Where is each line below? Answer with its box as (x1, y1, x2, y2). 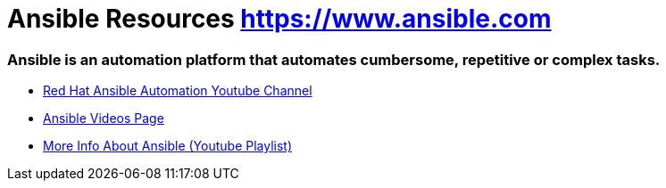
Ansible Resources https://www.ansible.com (7, 4, 552, 34)
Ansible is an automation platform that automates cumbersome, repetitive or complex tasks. (7, 50, 661, 69)
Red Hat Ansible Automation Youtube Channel (43, 83, 312, 99)
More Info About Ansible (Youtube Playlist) (43, 138, 293, 154)
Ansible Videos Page (43, 110, 164, 127)
